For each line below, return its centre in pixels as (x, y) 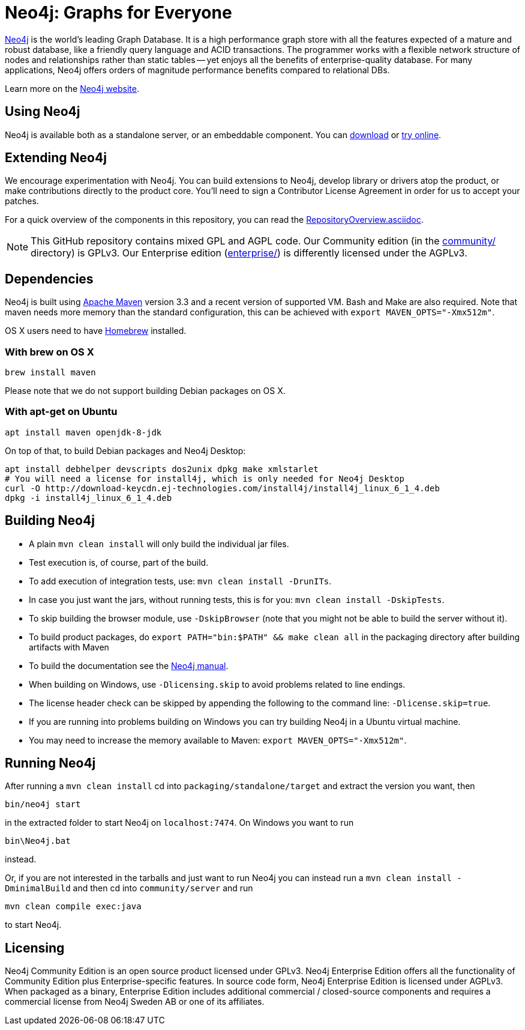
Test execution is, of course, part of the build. (119, 562)
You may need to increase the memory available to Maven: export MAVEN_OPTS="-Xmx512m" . (218, 740)
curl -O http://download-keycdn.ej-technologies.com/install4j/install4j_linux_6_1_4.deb (222, 488)
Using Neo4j (43, 112)
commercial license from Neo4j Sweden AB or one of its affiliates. (135, 1002)
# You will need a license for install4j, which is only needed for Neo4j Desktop (205, 478)
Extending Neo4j (56, 158)
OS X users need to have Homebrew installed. (96, 331)
